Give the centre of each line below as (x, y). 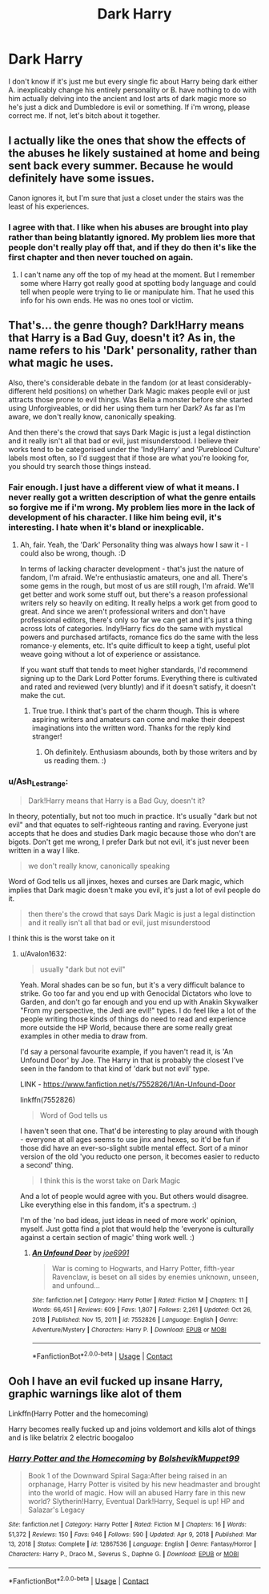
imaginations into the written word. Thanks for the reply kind (131, 728)
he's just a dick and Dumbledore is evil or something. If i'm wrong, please (129, 107)
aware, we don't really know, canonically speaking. (92, 416)
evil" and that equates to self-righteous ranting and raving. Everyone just (128, 825)
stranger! (47, 736)
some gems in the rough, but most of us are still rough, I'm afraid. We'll (137, 586)
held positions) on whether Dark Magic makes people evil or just (144, 391)
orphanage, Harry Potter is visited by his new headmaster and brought (144, 1484)
